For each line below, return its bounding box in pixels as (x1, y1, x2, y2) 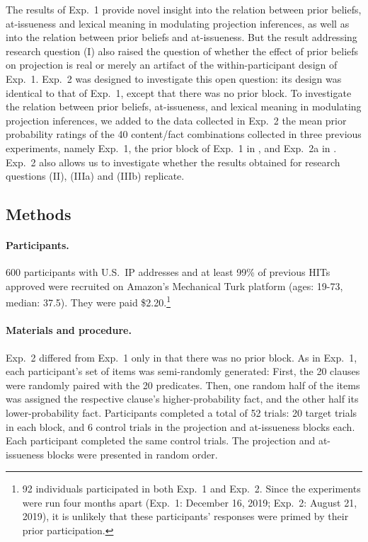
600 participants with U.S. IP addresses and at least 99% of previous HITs (6, 265, 330, 279)
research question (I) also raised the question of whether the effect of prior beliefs (6, 43, 359, 58)
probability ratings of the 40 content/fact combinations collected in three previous (6, 127, 362, 142)
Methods (6, 203, 71, 225)
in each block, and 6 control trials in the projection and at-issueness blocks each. (6, 419, 355, 434)
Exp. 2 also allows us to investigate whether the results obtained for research (6, 154, 340, 169)
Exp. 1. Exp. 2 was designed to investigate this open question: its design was (6, 71, 342, 86)
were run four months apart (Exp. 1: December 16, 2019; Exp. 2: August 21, (22, 495, 357, 509)
